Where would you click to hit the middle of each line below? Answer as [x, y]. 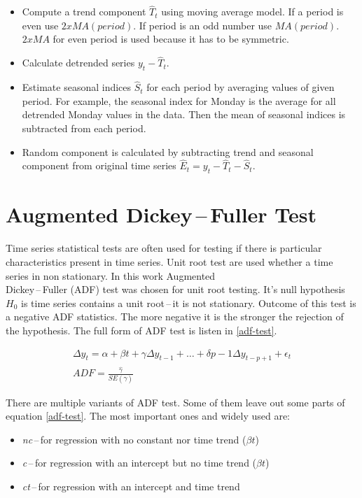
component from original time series [99, 165]
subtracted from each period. [84, 128]
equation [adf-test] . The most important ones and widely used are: [148, 416]
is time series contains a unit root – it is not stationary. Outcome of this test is [188, 303]
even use [40, 25]
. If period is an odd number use [203, 25]
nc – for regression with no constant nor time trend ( [134, 439]
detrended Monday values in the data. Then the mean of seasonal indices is [184, 114]
